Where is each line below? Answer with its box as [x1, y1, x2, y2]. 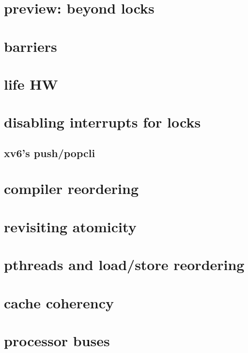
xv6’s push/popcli [4, 145, 95, 160]
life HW [4, 74, 58, 94]
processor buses [4, 330, 110, 350]
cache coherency [4, 292, 114, 312]
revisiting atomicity [4, 216, 137, 236]
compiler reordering [4, 178, 139, 198]
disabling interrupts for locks [4, 112, 201, 132]
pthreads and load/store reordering [4, 255, 245, 274]
